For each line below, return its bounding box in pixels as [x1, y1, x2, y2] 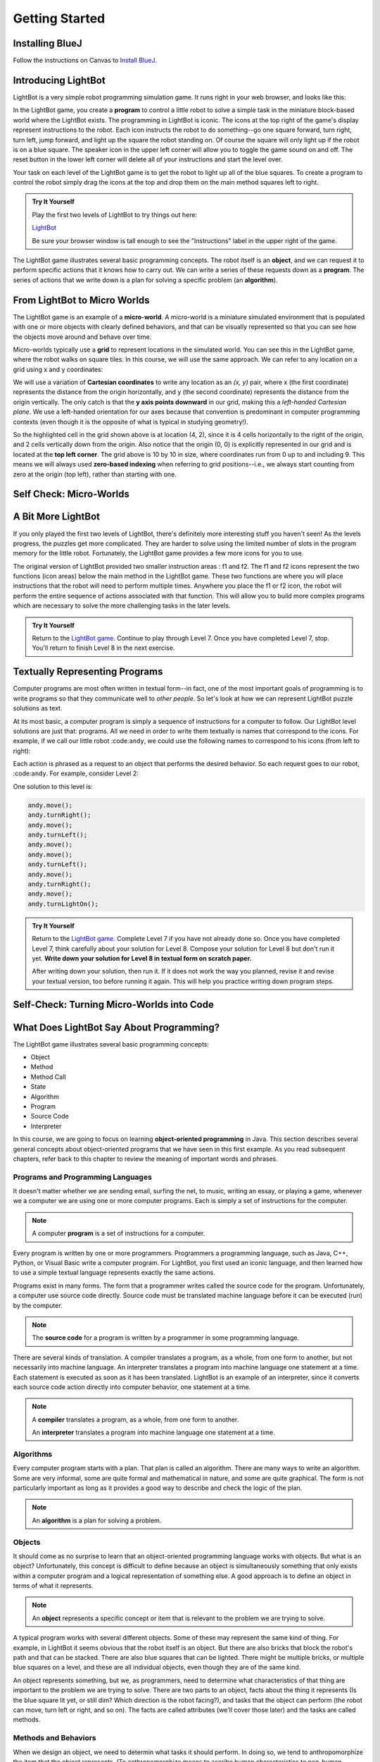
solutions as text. [13, 704, 63, 713]
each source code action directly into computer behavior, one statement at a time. [13, 1382, 251, 1391]
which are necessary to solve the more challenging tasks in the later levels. [13, 601, 231, 610]
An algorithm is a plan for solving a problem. [32, 1516, 162, 1524]
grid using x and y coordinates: [13, 365, 103, 374]
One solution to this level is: [13, 782, 93, 791]
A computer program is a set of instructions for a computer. [32, 1229, 205, 1238]
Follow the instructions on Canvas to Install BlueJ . [13, 56, 158, 65]
